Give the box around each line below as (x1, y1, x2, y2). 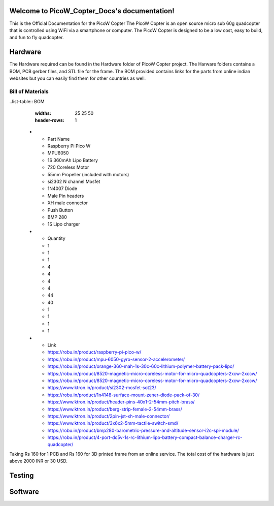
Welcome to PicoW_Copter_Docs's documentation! (9, 7, 175, 15)
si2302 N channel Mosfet (47, 178, 100, 185)
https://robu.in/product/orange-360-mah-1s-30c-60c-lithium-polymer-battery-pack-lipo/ (47, 363, 234, 369)
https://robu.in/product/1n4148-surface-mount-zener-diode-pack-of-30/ (47, 392, 200, 398)
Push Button (47, 207, 73, 213)
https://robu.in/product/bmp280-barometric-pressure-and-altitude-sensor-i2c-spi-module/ (47, 427, 239, 433)
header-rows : (35, 117, 64, 123)
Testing (9, 471, 34, 480)
